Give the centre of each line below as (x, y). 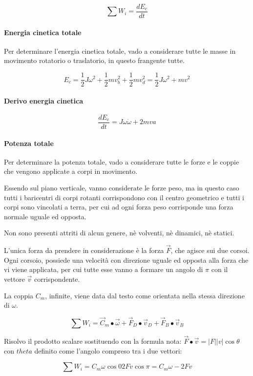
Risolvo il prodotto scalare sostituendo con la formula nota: (93, 341)
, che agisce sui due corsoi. (210, 250)
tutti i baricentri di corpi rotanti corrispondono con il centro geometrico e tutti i (124, 197)
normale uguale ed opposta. (45, 216)
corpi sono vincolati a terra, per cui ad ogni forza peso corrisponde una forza (119, 207)
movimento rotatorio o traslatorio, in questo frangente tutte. (94, 60)
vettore (14, 279)
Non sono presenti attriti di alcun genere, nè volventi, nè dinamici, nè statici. (119, 233)
